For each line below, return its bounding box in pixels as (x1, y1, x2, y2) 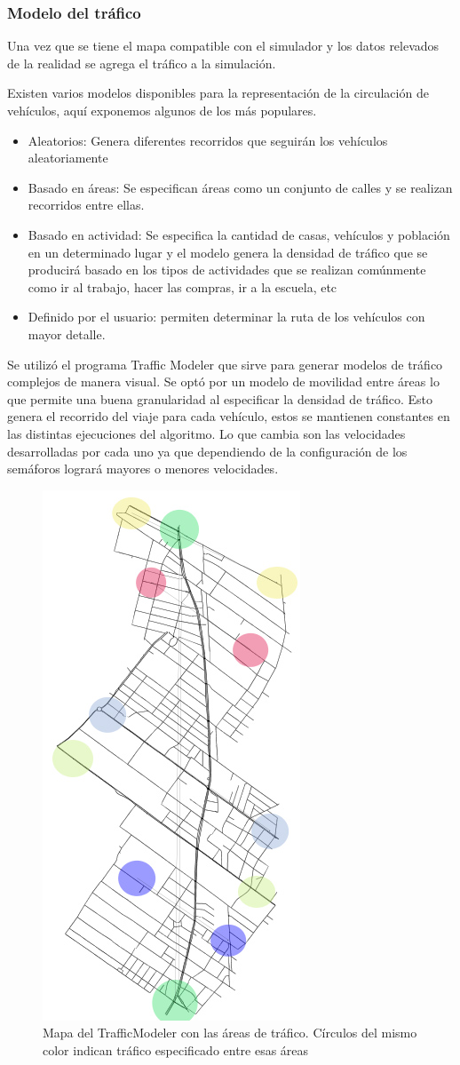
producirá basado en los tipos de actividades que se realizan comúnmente (28, 260, 426, 279)
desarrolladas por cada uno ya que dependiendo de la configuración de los (7, 441, 408, 460)
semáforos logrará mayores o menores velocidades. (7, 459, 279, 478)
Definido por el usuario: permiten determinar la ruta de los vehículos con (28, 307, 425, 326)
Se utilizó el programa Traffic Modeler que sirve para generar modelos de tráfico (7, 354, 443, 373)
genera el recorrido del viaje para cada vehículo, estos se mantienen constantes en (7, 407, 450, 425)
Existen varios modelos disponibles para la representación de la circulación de (7, 83, 429, 102)
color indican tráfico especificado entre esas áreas (43, 1040, 309, 1059)
